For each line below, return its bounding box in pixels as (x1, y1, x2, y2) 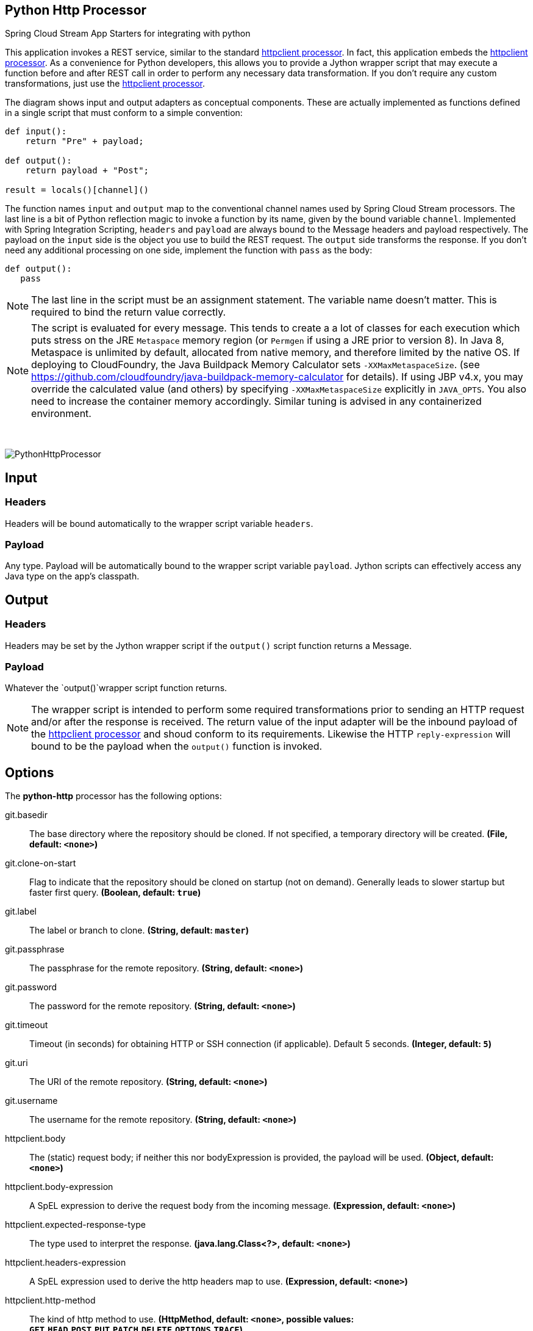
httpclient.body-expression (5, 1181, 113, 1192)
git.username (5, 1095, 58, 1106)
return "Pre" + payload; (25, 136, 144, 147)
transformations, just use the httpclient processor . (5, 78, 205, 89)
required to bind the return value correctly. (31, 306, 226, 319)
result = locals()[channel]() (5, 185, 149, 195)
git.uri (5, 1057, 28, 1068)
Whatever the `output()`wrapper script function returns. (5, 683, 227, 694)
